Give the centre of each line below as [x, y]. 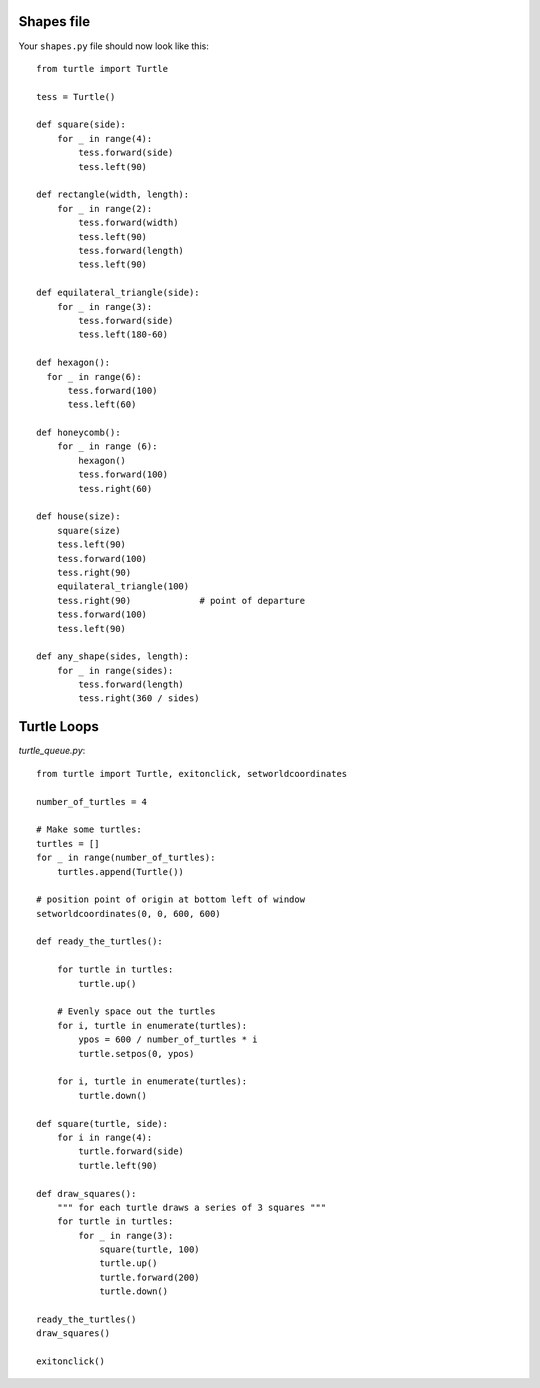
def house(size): [78, 516]
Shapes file [54, 21]
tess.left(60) [102, 404]
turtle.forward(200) [149, 1277]
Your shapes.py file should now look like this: [113, 46]
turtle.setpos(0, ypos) [136, 1053]
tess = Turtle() [76, 96]
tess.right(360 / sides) [139, 698]
